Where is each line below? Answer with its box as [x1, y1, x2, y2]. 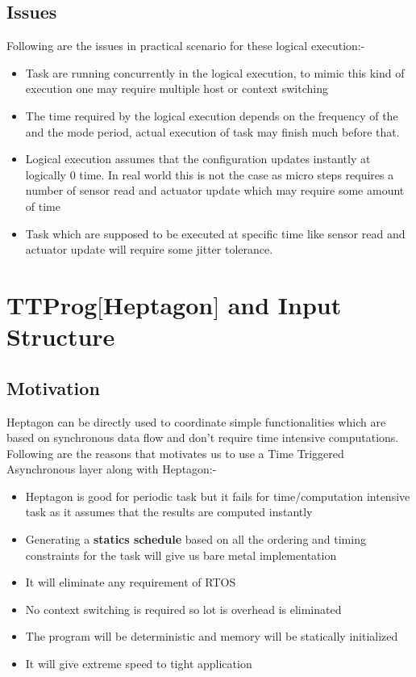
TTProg [6, 288, 98, 321]
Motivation [6, 375, 100, 400]
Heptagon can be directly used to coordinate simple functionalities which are [6, 413, 386, 430]
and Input [227, 288, 342, 321]
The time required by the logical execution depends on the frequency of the [25, 107, 398, 124]
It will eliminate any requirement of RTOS [25, 574, 236, 591]
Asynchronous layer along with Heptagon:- [6, 460, 217, 477]
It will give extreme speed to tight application [25, 655, 252, 672]
